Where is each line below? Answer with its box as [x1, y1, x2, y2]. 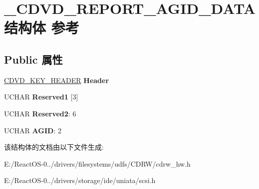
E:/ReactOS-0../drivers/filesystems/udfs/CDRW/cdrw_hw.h [4, 158, 191, 169]
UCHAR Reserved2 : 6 [4, 108, 76, 118]
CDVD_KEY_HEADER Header [4, 75, 109, 85]
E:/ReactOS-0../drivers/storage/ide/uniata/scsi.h [4, 175, 156, 186]
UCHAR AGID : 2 [4, 125, 61, 135]
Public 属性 [4, 51, 63, 67]
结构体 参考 [4, 17, 79, 38]
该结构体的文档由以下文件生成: [4, 142, 104, 152]
